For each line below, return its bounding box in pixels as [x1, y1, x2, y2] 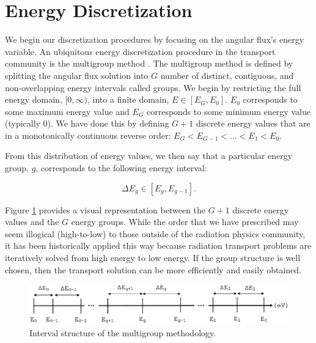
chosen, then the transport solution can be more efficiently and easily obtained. [5, 263, 301, 276]
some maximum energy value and [5, 105, 130, 117]
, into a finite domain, [87, 93, 169, 106]
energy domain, [5, 93, 62, 106]
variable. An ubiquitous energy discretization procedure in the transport [5, 45, 276, 57]
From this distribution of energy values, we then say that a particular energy [5, 149, 293, 162]
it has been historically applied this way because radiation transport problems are [5, 239, 312, 252]
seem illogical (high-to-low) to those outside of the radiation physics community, [5, 227, 306, 240]
